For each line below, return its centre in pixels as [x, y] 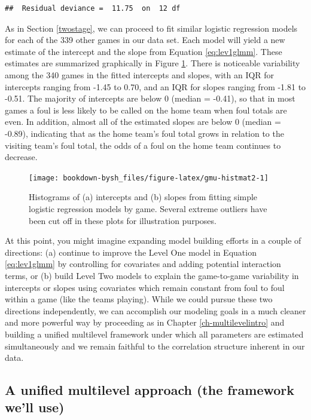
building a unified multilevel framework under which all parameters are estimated [154, 334]
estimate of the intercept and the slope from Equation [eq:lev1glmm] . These [144, 51]
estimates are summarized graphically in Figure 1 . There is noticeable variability [153, 63]
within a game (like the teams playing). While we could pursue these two [139, 299]
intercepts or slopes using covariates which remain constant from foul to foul [145, 287]
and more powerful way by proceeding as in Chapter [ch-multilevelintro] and [145, 322]
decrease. [21, 157]
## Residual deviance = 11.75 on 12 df [93, 8]
